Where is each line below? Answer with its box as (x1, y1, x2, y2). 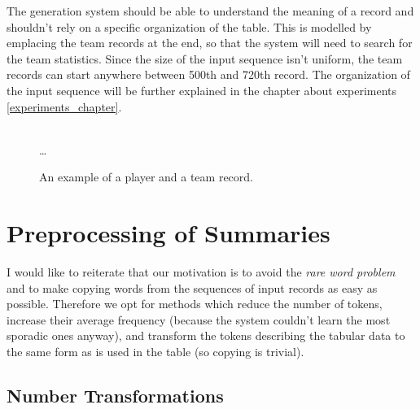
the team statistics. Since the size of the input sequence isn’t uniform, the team (7, 50, 403, 67)
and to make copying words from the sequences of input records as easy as (7, 279, 378, 296)
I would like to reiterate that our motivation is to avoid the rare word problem (7, 263, 396, 281)
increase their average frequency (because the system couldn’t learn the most (7, 311, 391, 328)
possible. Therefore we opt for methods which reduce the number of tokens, (7, 295, 383, 312)
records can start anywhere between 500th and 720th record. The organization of (7, 66, 410, 83)
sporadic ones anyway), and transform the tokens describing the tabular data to (7, 327, 405, 344)
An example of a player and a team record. (39, 168, 253, 185)
